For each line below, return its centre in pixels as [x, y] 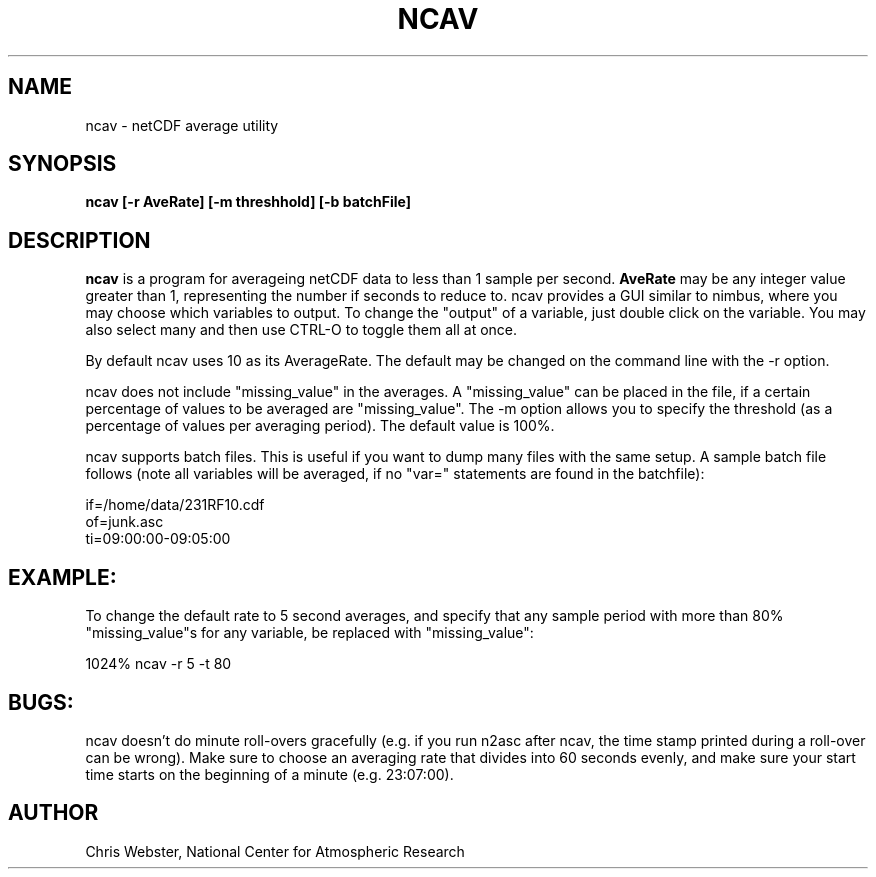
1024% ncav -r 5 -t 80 [158, 664]
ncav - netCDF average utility [182, 125]
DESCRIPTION [79, 240]
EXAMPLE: [62, 577]
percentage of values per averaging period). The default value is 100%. [320, 426]
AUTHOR [53, 813]
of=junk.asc [124, 522]
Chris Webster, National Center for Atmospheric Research [275, 851]
